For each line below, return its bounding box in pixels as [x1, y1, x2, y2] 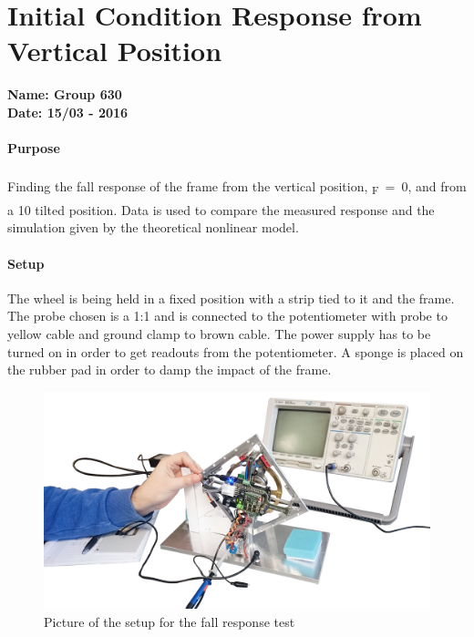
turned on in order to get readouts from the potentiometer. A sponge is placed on [7, 342, 464, 361]
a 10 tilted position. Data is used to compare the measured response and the [7, 200, 435, 219]
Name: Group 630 [7, 85, 122, 104]
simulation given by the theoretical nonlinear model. [7, 218, 299, 237]
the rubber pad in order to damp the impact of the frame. [7, 360, 332, 379]
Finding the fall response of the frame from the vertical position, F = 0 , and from [7, 176, 467, 198]
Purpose [7, 139, 60, 158]
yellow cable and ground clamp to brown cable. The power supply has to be [7, 324, 431, 343]
